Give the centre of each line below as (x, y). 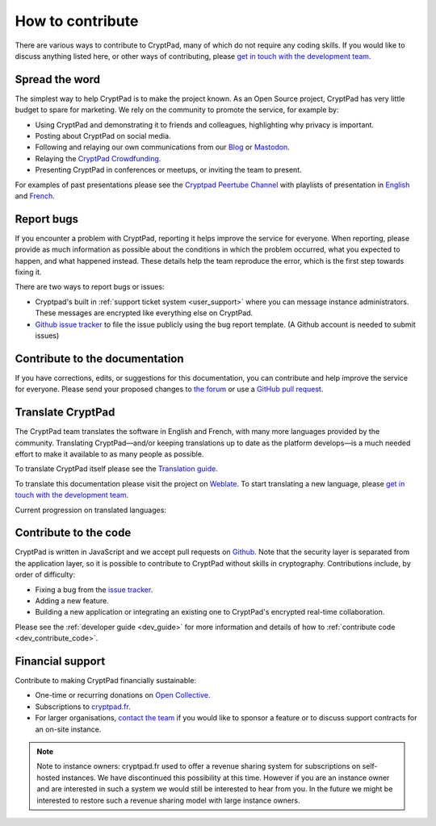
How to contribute (77, 21)
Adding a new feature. (72, 601)
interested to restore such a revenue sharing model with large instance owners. (168, 800)
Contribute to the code (73, 533)
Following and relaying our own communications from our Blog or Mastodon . (162, 147)
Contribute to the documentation (100, 359)
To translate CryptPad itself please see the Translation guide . (116, 469)
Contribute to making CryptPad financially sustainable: (106, 681)
